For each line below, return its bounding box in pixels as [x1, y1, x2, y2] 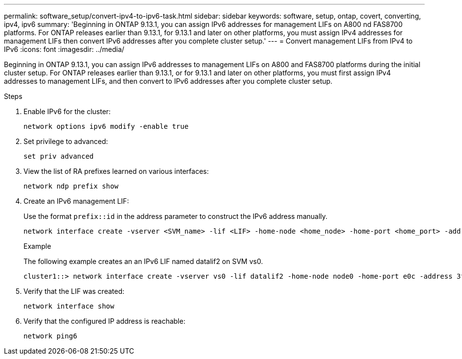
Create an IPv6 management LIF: [23, 197, 129, 205]
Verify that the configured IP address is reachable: [23, 317, 185, 325]
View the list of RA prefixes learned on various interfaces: [23, 167, 209, 175]
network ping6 [23, 332, 77, 340]
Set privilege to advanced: [23, 137, 108, 145]
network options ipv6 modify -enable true [23, 122, 189, 130]
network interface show [23, 302, 115, 310]
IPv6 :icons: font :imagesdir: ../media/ [4, 45, 124, 53]
